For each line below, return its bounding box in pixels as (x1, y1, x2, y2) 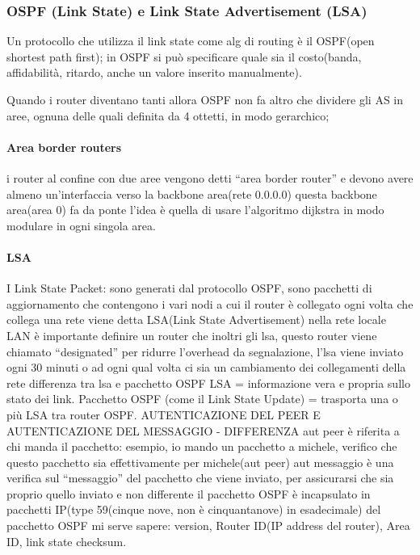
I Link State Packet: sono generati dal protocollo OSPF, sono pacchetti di (6, 280, 372, 296)
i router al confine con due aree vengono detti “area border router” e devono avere (6, 169, 414, 186)
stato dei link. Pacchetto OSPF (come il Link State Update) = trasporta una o (6, 390, 398, 407)
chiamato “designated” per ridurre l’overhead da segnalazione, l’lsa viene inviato (6, 343, 404, 359)
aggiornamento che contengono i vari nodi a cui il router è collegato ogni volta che (6, 295, 414, 312)
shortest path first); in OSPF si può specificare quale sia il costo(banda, (6, 48, 362, 65)
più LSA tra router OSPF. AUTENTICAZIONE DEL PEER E (6, 406, 321, 423)
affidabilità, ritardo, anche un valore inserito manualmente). (6, 64, 302, 81)
